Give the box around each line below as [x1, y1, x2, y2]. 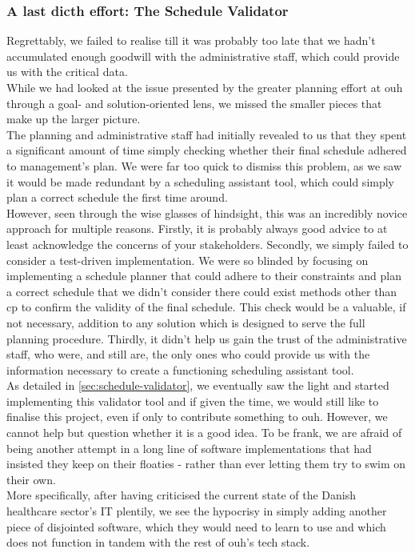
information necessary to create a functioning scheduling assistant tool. [6, 361, 354, 378]
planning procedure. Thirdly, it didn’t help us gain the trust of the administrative [6, 330, 407, 347]
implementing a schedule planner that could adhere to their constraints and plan [6, 267, 401, 284]
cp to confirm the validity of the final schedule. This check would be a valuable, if [6, 299, 406, 315]
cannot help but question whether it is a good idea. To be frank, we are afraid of [6, 424, 402, 441]
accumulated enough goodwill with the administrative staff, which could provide [6, 47, 400, 64]
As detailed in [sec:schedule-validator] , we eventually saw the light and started [6, 377, 389, 394]
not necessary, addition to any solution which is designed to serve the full [6, 314, 365, 331]
